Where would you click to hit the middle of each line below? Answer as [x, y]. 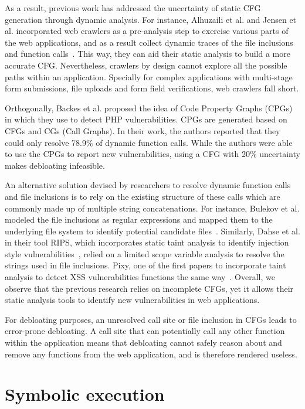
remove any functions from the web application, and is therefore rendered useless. [151, 354]
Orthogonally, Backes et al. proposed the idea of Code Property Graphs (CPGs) [149, 108]
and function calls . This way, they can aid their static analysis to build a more [148, 54]
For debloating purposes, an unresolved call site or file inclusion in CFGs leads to [151, 319]
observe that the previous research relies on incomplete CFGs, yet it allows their [149, 288]
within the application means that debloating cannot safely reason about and [143, 342]
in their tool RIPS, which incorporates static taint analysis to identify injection [147, 242]
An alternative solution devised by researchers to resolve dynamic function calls [148, 185]
